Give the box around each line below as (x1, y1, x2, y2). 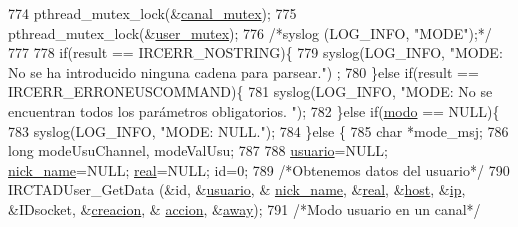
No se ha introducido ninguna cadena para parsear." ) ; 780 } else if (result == (8, 61, 479, 82)
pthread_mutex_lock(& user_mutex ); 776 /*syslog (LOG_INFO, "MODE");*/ (8, 22, 492, 43)
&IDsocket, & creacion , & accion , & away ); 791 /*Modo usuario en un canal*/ (8, 198, 481, 219)
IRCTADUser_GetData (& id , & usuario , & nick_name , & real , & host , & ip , (8, 179, 466, 200)
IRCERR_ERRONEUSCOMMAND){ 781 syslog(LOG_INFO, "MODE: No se (8, 81, 493, 102)
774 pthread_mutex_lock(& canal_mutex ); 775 (8, 3, 297, 23)
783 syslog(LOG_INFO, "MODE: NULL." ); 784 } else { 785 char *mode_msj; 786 (8, 120, 509, 141)
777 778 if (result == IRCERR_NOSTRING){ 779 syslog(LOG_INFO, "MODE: (8, 42, 503, 63)
